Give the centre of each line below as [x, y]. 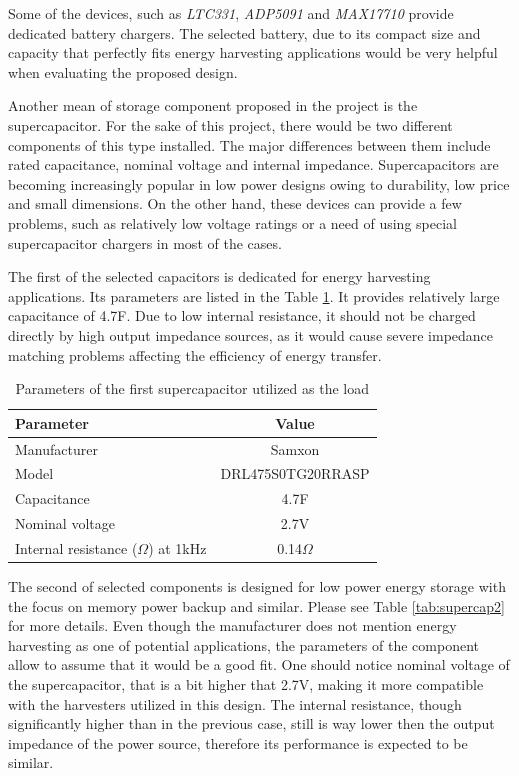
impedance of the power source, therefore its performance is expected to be [238, 742]
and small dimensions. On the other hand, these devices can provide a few [235, 203]
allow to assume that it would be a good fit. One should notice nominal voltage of [259, 664]
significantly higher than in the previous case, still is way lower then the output [251, 723]
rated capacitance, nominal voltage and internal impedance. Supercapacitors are [253, 164]
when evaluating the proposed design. [123, 71]
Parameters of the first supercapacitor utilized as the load [192, 388]
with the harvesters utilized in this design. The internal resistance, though [235, 703]
